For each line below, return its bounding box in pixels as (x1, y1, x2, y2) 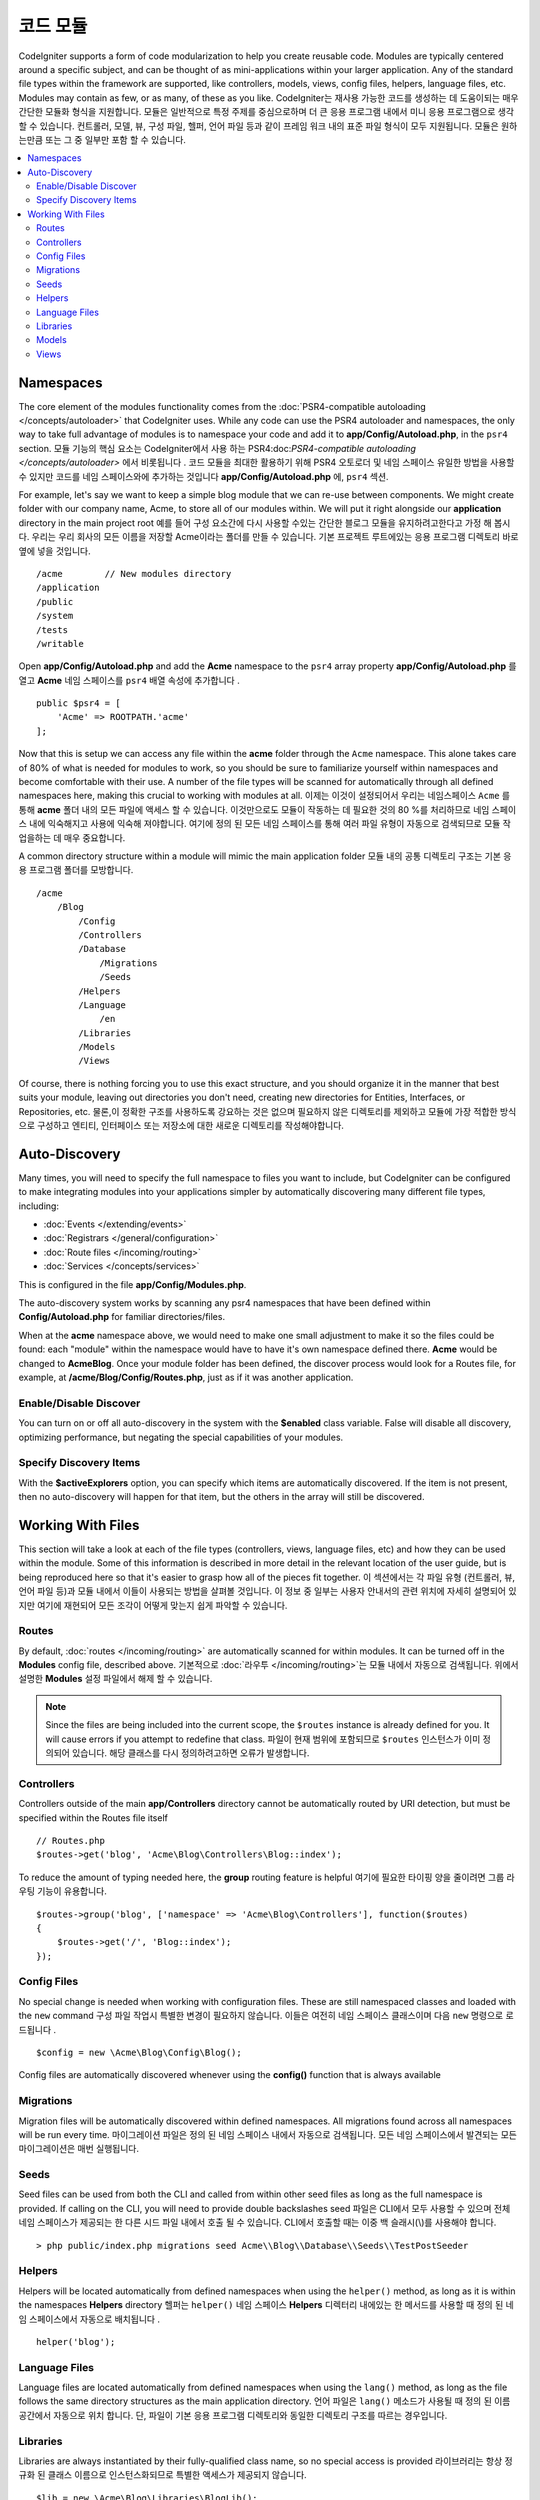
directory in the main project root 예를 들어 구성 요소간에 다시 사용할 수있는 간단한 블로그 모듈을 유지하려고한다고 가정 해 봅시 (18, 516, 511, 529)
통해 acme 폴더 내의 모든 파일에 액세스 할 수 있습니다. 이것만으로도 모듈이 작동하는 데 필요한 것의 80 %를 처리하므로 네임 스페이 (18, 803, 517, 815)
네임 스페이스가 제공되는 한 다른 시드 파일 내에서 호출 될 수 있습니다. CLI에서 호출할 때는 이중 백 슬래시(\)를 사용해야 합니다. (18, 2216, 497, 2229)
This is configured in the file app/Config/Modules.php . (18, 1278, 247, 1290)
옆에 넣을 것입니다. (18, 545, 91, 557)
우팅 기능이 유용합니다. (18, 1885, 107, 1897)
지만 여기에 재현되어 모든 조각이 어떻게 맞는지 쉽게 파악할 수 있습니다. (18, 1599, 288, 1611)
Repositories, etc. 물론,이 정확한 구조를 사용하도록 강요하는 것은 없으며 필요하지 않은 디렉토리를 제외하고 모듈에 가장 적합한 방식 (18, 1105, 517, 1117)
